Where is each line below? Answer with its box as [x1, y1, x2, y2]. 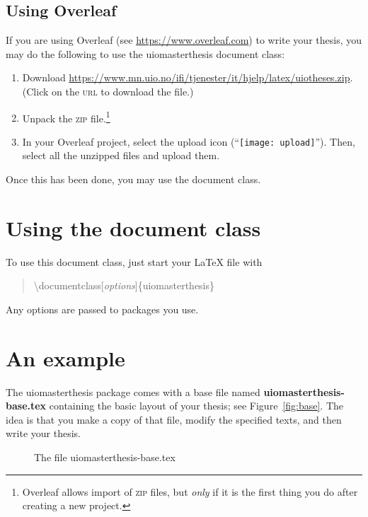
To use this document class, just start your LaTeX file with [6, 254, 263, 269]
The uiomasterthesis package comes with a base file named [6, 384, 260, 399]
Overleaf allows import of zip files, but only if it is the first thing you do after [22, 484, 358, 499]
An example [6, 343, 125, 372]
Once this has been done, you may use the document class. [6, 172, 261, 187]
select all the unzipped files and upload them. [22, 148, 220, 163]
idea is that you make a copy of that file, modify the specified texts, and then [6, 412, 342, 426]
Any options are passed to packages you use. [6, 301, 199, 316]
